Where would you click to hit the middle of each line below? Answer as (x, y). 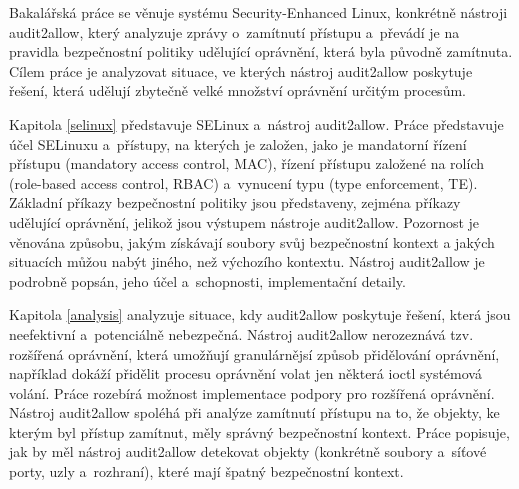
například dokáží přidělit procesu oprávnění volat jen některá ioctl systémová (245, 373)
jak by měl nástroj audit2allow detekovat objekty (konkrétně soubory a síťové (248, 451)
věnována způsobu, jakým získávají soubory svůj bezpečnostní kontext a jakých (252, 241)
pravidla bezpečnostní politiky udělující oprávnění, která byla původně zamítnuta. (261, 51)
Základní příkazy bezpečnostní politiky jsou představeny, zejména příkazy (235, 202)
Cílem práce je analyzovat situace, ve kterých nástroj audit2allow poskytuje (241, 70)
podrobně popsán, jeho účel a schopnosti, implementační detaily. (207, 280)
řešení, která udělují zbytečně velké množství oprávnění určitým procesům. (237, 90)
